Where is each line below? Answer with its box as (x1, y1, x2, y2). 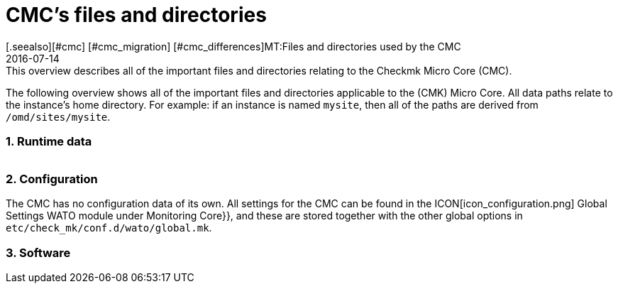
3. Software (6, 245, 71, 260)
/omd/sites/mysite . (6, 110, 111, 123)
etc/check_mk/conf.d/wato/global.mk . (6, 222, 212, 234)
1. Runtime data (6, 134, 92, 149)
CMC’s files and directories (6, 3, 267, 27)
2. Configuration (6, 171, 98, 186)
